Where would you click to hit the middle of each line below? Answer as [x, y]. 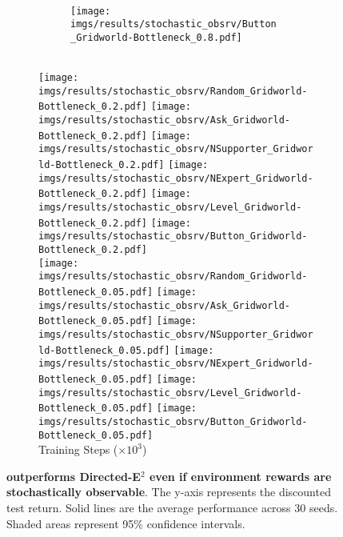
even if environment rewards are [240, 476]
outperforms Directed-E [74, 476]
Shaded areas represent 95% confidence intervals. [126, 523]
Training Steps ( [78, 449]
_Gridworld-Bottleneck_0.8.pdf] [156, 37]
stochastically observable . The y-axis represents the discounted [169, 492]
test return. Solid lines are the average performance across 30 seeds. [172, 507]
